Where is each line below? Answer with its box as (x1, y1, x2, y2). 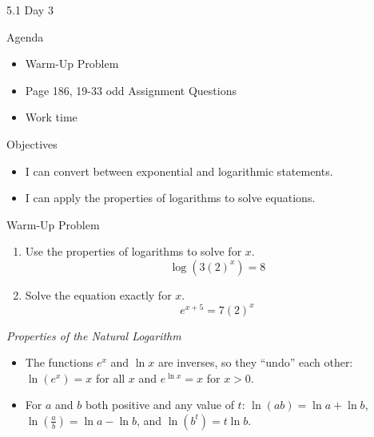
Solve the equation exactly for (25, 286, 172, 303)
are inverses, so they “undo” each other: (157, 354, 353, 371)
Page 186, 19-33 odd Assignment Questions (25, 81, 237, 98)
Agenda (6, 28, 44, 45)
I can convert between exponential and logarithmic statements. (25, 162, 333, 179)
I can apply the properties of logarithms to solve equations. (25, 189, 316, 206)
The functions (25, 354, 93, 371)
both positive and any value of (85, 396, 234, 413)
